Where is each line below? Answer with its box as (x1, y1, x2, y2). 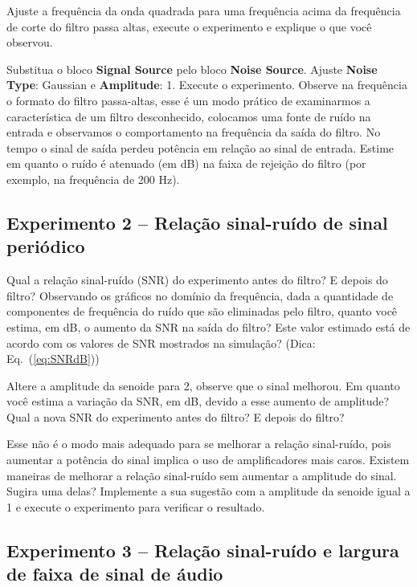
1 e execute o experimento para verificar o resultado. (6, 498, 265, 515)
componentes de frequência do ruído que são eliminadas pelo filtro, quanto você (6, 303, 398, 320)
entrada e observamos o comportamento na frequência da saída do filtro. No (6, 124, 381, 141)
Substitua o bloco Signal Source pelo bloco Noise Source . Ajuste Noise (6, 60, 378, 77)
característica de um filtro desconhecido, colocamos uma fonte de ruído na (6, 108, 371, 124)
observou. (6, 34, 53, 51)
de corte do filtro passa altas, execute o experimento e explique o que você (6, 18, 372, 35)
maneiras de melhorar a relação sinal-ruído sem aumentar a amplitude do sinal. (6, 467, 397, 483)
